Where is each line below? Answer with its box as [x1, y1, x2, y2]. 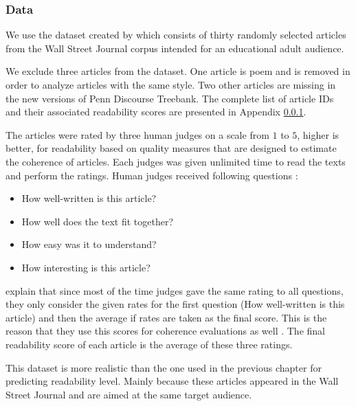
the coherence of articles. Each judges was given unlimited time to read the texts [5, 154, 346, 168]
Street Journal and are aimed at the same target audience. [5, 387, 252, 401]
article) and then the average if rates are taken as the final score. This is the [5, 310, 327, 324]
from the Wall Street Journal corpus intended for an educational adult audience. [5, 41, 344, 55]
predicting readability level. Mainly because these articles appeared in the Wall [5, 374, 339, 388]
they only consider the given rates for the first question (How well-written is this [5, 297, 345, 311]
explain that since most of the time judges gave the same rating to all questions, [5, 283, 344, 297]
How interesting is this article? [21, 260, 151, 274]
